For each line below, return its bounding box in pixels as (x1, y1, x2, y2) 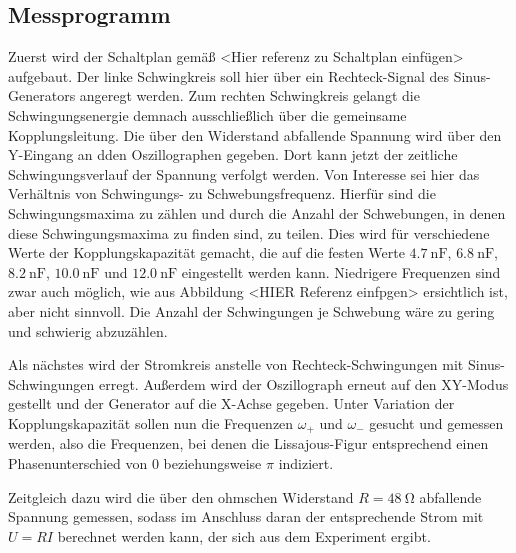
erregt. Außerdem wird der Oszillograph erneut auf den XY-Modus (99, 373, 509, 394)
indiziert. (278, 452, 334, 473)
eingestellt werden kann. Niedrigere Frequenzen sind (181, 261, 501, 282)
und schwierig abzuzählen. (8, 320, 168, 341)
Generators (8, 85, 76, 106)
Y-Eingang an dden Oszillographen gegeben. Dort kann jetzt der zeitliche (8, 144, 458, 165)
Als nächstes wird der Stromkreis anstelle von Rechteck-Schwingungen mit (8, 354, 464, 375)
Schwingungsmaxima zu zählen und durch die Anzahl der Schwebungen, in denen (8, 202, 506, 223)
